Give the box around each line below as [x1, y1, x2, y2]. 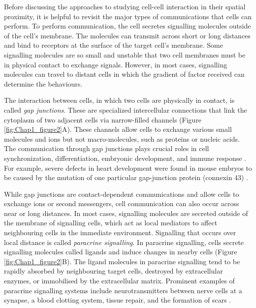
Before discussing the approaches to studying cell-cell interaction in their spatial [4, 1, 246, 11]
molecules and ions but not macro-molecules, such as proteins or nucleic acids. [4, 133, 240, 144]
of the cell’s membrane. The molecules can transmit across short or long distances [4, 30, 251, 40]
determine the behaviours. [4, 78, 83, 89]
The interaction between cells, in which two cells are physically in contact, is [4, 95, 235, 105]
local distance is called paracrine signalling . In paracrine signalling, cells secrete [4, 237, 244, 247]
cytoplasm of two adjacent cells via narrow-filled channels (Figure [4, 114, 202, 124]
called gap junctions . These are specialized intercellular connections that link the [4, 104, 247, 115]
